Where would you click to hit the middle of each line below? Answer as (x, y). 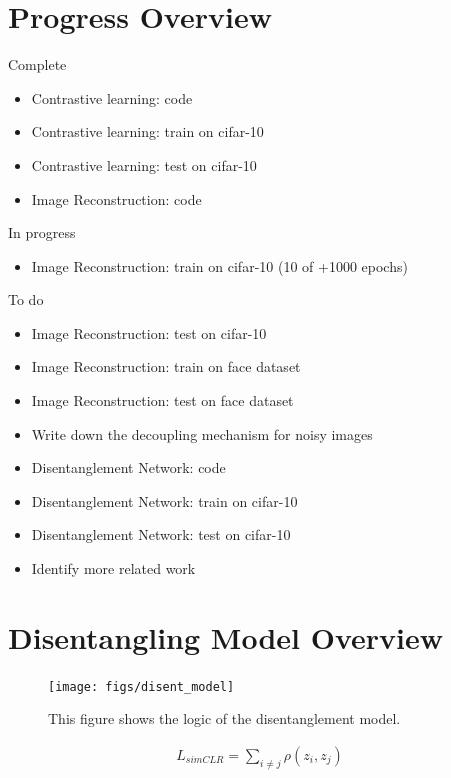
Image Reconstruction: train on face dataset (166, 366)
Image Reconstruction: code (116, 198)
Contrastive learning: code (112, 97)
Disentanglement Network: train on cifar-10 (164, 500)
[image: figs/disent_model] (141, 686)
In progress (42, 232)
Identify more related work (113, 568)
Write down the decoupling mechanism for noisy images (202, 433)
